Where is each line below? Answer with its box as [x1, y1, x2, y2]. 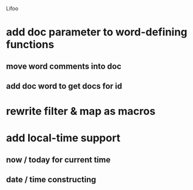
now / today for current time [6, 155, 111, 165]
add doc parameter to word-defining [6, 26, 188, 39]
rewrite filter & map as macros [6, 105, 155, 118]
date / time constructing [6, 175, 97, 185]
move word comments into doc [6, 61, 122, 71]
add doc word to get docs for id [6, 81, 123, 91]
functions [6, 38, 55, 52]
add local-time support [6, 131, 121, 145]
